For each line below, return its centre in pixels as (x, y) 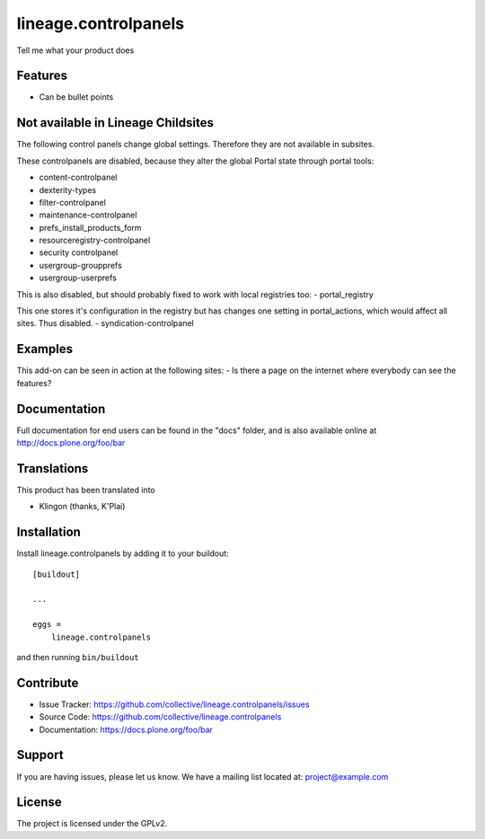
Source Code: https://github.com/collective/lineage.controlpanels (160, 717)
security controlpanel (79, 252)
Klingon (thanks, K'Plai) (82, 507)
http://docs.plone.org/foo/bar (71, 443)
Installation (48, 532)
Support (40, 755)
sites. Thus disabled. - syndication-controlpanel (105, 323)
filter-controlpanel (73, 202)
